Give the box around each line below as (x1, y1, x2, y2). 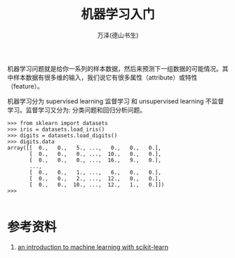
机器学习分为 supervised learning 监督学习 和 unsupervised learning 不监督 (7, 96, 224, 105)
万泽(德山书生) (97, 31, 139, 39)
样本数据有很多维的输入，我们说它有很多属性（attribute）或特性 (13, 73, 198, 82)
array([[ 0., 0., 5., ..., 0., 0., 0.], (7, 144, 161, 151)
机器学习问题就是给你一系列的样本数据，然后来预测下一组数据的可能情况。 (7, 64, 222, 72)
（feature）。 (7, 82, 43, 90)
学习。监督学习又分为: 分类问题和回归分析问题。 (7, 105, 146, 114)
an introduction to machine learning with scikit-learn (17, 243, 168, 251)
